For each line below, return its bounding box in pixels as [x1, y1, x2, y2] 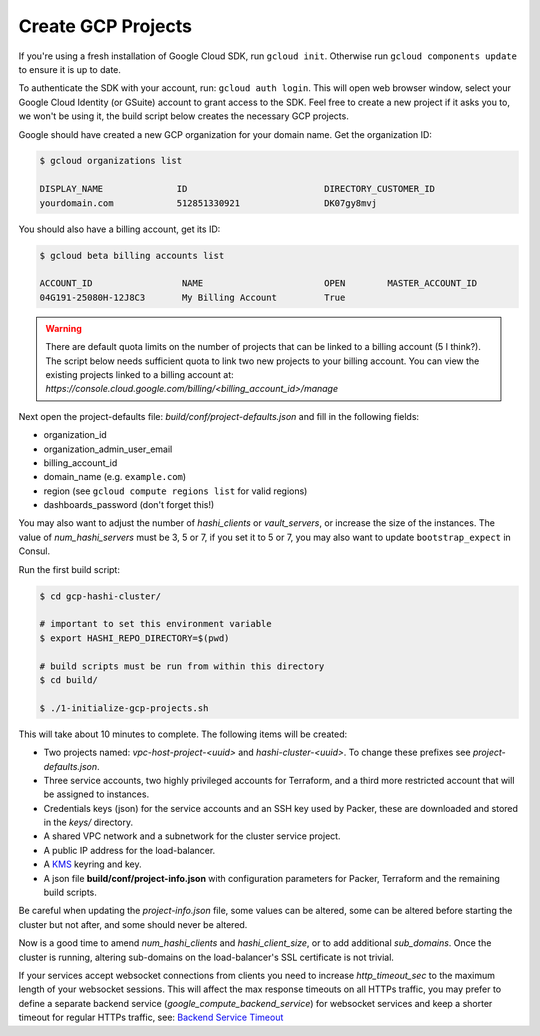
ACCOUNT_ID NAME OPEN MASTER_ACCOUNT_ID [39, 278, 478, 289]
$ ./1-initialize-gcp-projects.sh [39, 702, 209, 714]
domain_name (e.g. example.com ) [43, 471, 187, 483]
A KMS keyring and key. [43, 858, 142, 870]
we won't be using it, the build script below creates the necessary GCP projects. [18, 110, 349, 122]
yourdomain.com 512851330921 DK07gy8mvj [39, 197, 378, 209]
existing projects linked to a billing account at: [45, 368, 234, 380]
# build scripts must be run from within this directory [39, 660, 325, 672]
